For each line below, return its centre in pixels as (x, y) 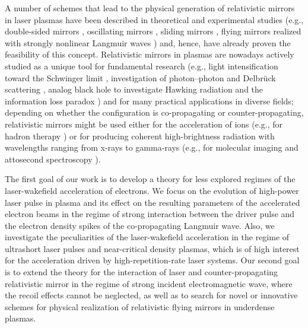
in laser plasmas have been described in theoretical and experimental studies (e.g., (154, 19)
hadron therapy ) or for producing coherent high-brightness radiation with (140, 136)
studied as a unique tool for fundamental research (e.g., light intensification (142, 66)
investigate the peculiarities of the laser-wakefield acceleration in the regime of (147, 237)
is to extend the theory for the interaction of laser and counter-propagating (142, 272)
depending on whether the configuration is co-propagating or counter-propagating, (154, 112)
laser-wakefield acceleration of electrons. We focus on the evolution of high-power (152, 190)
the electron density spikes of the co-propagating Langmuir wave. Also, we (140, 225)
